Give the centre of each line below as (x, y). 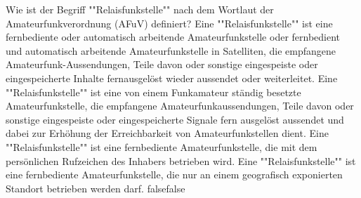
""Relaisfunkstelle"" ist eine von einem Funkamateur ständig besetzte (153, 92)
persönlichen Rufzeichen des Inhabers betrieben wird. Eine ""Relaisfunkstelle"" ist (181, 160)
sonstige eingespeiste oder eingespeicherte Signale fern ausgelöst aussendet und (175, 119)
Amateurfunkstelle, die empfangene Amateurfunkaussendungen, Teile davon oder (180, 106)
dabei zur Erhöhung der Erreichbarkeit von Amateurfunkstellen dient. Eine (167, 133)
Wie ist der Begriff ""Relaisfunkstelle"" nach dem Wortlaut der (140, 9)
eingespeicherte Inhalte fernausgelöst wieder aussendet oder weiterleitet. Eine (172, 78)
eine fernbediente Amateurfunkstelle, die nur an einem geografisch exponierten (174, 174)
